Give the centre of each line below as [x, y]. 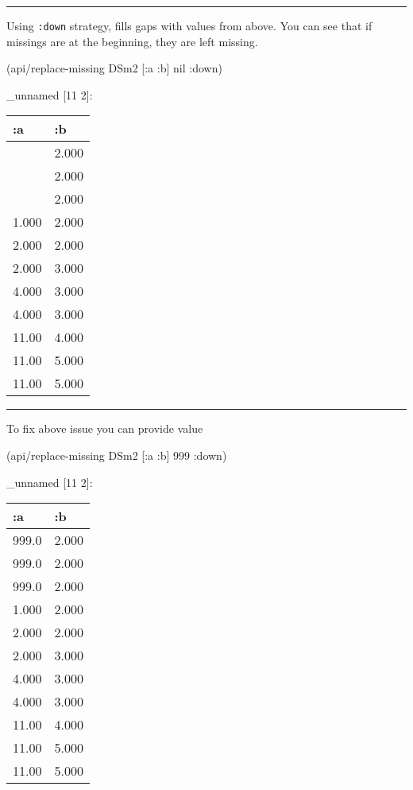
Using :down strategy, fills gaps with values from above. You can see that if [189, 25]
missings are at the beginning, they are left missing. [132, 41]
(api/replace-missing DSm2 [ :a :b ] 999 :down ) [117, 455]
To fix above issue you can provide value [105, 428]
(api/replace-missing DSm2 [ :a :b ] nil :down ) [114, 68]
